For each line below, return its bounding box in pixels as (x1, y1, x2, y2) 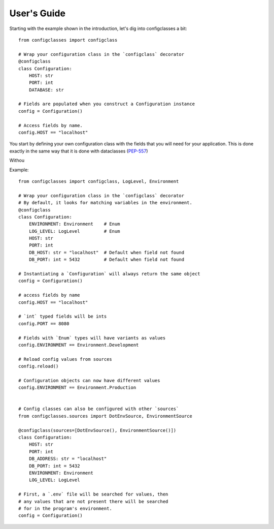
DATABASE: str (28, 87, 64, 92)
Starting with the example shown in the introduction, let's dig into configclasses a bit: (9, 25, 187, 32)
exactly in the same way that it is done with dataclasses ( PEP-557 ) (9, 148, 148, 154)
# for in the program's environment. (18, 506, 113, 511)
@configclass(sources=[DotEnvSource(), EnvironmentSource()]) (18, 427, 177, 433)
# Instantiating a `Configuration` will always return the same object (18, 271, 200, 277)
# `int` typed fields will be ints (18, 314, 107, 320)
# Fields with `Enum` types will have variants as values (18, 335, 166, 340)
